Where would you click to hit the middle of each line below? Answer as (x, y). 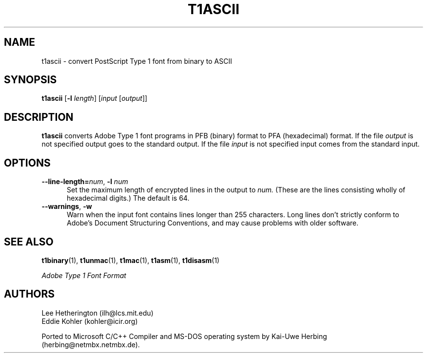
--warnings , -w (67, 207)
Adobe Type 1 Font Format (84, 275)
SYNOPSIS (30, 80)
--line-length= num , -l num (85, 182)
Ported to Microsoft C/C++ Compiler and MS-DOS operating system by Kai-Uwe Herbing (184, 336)
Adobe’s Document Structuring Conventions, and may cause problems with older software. (213, 223)
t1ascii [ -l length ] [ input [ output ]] (95, 98)
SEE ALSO (29, 242)
